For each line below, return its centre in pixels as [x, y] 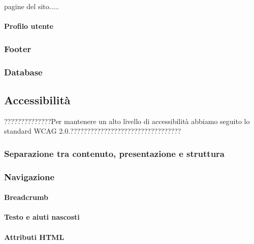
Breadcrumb [26, 197]
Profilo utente [29, 26]
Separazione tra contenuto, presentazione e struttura [114, 153]
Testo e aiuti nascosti [42, 217]
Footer [18, 48]
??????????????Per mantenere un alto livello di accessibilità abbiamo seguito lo [127, 121]
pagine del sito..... [32, 6]
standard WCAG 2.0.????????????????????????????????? [93, 131]
